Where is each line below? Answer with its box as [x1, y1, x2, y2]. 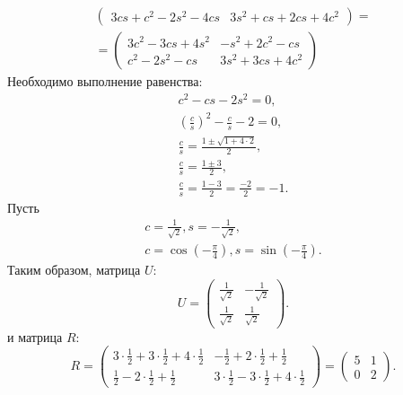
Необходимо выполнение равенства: [7, 72, 203, 91]
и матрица [7, 327, 63, 346]
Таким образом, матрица [7, 260, 141, 279]
